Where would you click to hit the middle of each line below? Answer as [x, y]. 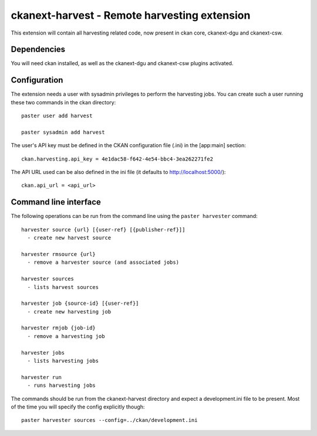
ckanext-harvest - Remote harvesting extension [131, 15]
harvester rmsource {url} [59, 254]
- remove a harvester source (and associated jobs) [103, 263]
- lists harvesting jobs [63, 361]
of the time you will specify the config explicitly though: [78, 407]
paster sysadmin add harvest [63, 132]
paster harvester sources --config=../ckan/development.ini [109, 420]
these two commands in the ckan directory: [63, 102]
